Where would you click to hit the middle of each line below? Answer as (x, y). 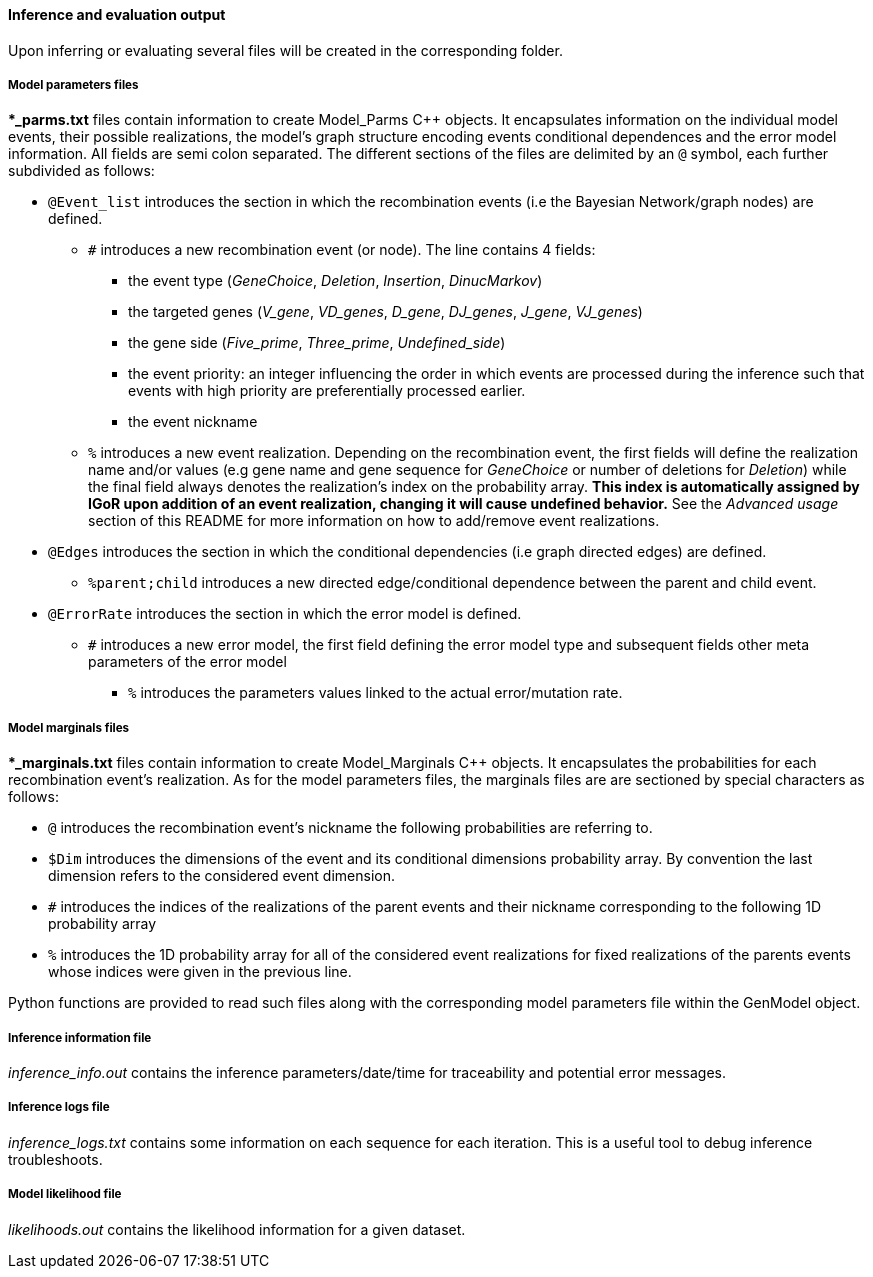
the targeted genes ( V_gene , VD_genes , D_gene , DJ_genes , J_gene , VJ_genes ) (385, 312)
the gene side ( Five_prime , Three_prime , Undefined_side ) (317, 343)
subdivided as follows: (81, 171)
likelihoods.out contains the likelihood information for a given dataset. (237, 1229)
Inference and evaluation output (117, 14)
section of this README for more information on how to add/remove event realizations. (374, 521)
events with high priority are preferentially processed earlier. (327, 391)
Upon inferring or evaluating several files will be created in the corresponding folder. (285, 50)
